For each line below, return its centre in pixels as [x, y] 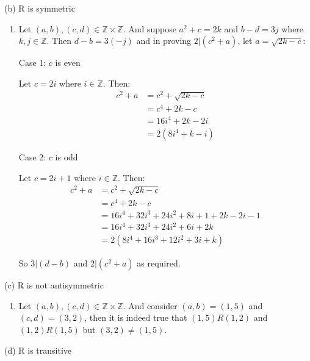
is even [68, 63]
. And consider [150, 305]
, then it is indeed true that [136, 317]
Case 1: [32, 63]
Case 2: [32, 156]
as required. [159, 263]
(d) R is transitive [38, 350]
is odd [67, 156]
